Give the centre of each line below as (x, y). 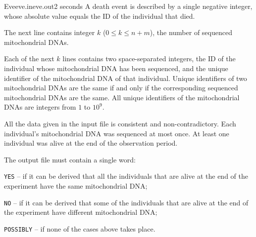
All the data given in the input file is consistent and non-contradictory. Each (120, 123)
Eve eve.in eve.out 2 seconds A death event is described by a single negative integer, (128, 6)
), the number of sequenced (191, 32)
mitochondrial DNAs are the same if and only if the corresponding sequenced (121, 88)
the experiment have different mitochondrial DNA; (81, 212)
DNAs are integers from (40, 107)
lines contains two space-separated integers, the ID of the (149, 59)
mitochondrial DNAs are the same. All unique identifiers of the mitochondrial (122, 97)
